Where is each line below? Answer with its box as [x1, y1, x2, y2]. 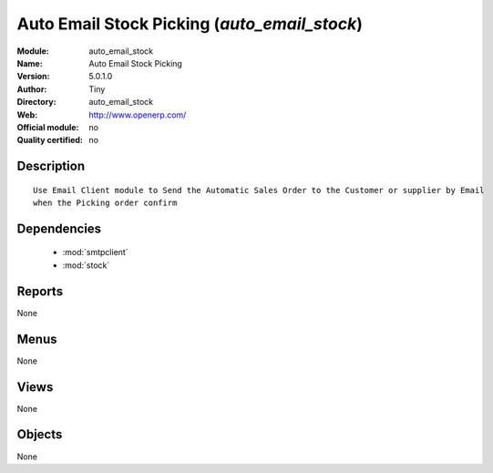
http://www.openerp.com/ [88, 109, 187, 120]
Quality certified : [16, 135, 84, 146]
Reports [16, 283, 64, 299]
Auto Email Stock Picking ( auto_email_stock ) [16, 14, 364, 34]
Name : [16, 57, 43, 68]
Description [16, 159, 86, 174]
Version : [16, 71, 50, 82]
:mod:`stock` [62, 260, 110, 271]
